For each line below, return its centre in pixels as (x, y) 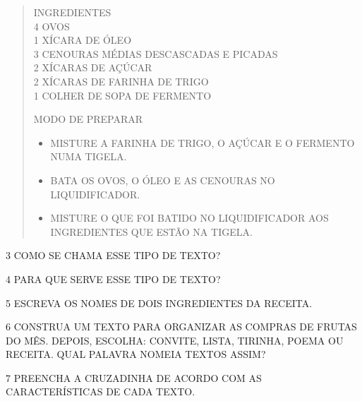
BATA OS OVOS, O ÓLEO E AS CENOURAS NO (163, 180)
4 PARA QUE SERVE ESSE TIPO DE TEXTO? (113, 279)
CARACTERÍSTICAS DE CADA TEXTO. (101, 391)
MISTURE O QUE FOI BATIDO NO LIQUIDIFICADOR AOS (189, 218)
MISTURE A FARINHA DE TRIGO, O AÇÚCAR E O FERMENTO (203, 142)
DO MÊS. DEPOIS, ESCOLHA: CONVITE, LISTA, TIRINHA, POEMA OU (175, 340)
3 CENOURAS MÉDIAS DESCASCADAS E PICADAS (156, 53)
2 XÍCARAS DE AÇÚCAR (93, 67)
